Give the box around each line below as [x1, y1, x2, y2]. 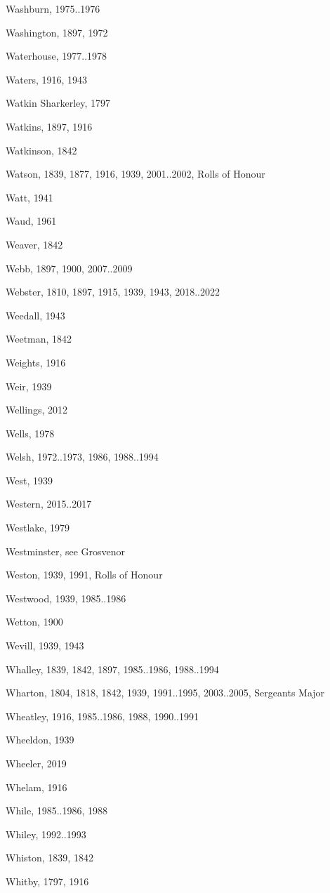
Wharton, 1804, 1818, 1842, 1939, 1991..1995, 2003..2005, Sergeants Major [6, 685, 325, 700]
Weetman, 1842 [6, 331, 72, 346]
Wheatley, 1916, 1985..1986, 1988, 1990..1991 [6, 708, 199, 723]
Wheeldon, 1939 [6, 732, 74, 747]
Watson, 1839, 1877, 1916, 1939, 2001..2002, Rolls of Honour [6, 166, 265, 181]
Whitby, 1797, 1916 [6, 873, 89, 888]
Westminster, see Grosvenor [6, 543, 126, 558]
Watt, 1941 [6, 190, 53, 204]
